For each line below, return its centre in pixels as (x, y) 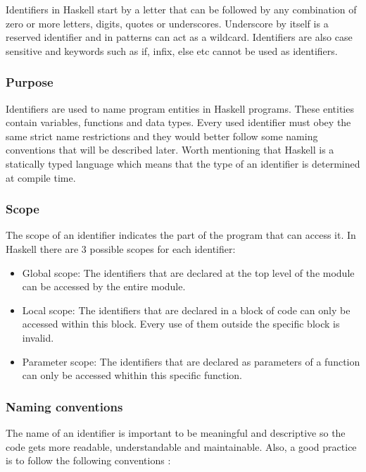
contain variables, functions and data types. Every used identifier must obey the (178, 122)
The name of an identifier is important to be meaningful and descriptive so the (176, 432)
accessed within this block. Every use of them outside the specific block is (181, 324)
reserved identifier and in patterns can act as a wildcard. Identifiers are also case (179, 37)
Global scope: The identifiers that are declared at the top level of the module (188, 272)
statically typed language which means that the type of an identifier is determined (183, 163)
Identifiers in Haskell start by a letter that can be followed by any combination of (181, 9)
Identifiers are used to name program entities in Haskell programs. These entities (180, 108)
